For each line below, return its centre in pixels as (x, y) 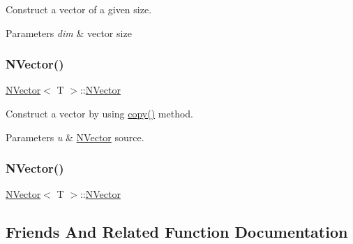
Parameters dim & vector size (69, 33)
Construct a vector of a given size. (79, 9)
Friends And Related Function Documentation (177, 232)
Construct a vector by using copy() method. (99, 113)
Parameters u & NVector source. (75, 137)
